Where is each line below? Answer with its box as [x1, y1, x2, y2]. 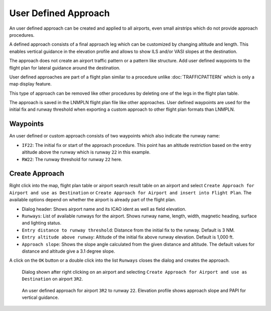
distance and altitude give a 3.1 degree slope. [22, 248, 115, 254]
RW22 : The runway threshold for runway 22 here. [22, 156, 122, 162]
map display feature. [9, 81, 52, 87]
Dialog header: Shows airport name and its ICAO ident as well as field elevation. [22, 206, 187, 212]
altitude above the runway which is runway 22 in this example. [22, 149, 151, 155]
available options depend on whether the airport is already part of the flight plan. [9, 197, 176, 203]
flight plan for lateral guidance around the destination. [9, 64, 120, 70]
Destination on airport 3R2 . [22, 276, 83, 282]
